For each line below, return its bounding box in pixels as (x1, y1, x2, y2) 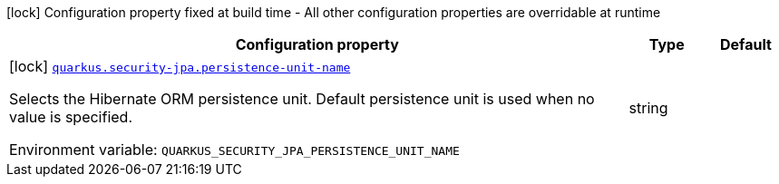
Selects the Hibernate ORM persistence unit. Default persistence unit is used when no (9, 90, 595, 108)
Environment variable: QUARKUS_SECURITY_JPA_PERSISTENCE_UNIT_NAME (9, 140, 460, 159)
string (628, 99, 668, 117)
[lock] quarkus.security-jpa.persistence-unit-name (9, 57, 351, 75)
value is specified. (9, 108, 132, 126)
